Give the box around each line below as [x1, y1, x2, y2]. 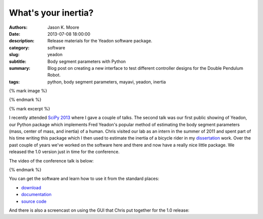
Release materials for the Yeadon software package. [47, 38, 152, 44]
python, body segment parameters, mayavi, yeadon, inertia [47, 79, 166, 85]
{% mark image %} [9, 88, 47, 94]
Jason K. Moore [47, 24, 79, 30]
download [21, 184, 41, 190]
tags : [9, 79, 20, 85]
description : [9, 38, 35, 44]
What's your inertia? [9, 7, 94, 18]
